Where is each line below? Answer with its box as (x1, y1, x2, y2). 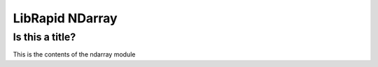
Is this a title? (13, 31, 76, 43)
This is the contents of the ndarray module (13, 50, 136, 59)
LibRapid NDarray (13, 10, 118, 26)
